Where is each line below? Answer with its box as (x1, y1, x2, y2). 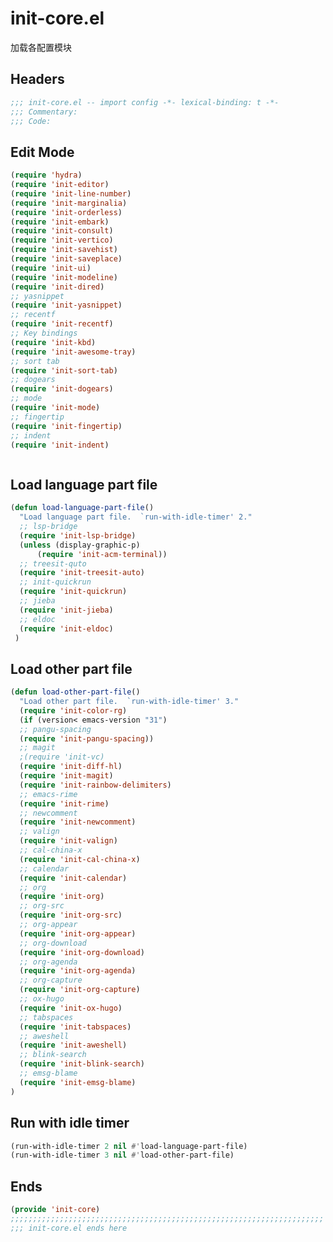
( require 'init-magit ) (19, 771, 114, 781)
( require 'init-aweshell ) (19, 1040, 128, 1051)
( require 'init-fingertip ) (10, 421, 123, 431)
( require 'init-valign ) (19, 836, 118, 846)
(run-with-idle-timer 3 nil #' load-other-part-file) (10, 1150, 235, 1161)
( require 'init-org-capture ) (19, 985, 141, 995)
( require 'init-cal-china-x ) (19, 854, 141, 864)
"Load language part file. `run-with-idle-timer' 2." (19, 512, 253, 522)
